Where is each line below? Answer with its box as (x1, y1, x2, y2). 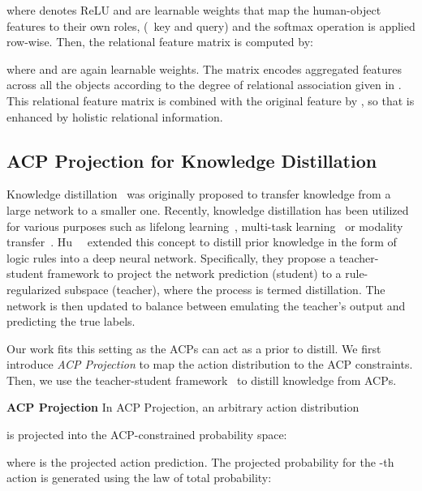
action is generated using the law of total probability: (6, 469, 272, 486)
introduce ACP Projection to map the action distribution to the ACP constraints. (6, 356, 413, 373)
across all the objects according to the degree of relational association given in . (6, 76, 402, 93)
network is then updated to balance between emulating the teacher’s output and (6, 297, 406, 314)
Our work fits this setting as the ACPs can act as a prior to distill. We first (6, 339, 381, 357)
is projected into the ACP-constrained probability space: (6, 426, 287, 443)
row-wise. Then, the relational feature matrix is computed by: (6, 33, 313, 50)
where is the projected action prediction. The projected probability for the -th (6, 453, 394, 470)
